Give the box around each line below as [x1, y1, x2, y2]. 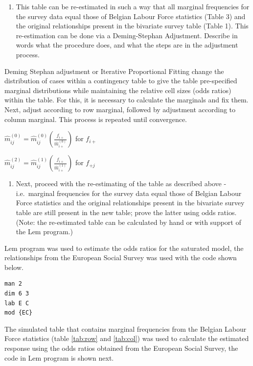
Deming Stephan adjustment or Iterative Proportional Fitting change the [4, 66, 224, 76]
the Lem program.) [16, 226, 73, 237]
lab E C [4, 299, 29, 307]
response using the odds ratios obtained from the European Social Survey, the [4, 343, 238, 353]
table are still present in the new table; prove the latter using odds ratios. [16, 207, 237, 217]
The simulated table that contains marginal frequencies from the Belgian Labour [4, 323, 247, 334]
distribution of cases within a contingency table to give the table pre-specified [4, 75, 237, 86]
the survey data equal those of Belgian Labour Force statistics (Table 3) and [16, 11, 246, 21]
